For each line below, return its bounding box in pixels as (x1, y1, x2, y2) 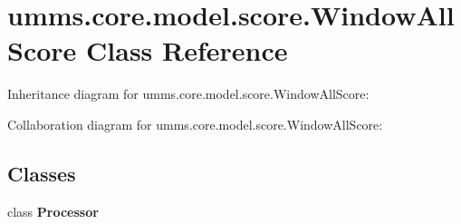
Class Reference (86, 32, 288, 69)
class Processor (7, 201, 99, 220)
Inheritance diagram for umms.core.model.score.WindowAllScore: (7, 84, 370, 103)
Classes (7, 159, 76, 187)
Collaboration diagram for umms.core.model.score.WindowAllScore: (7, 114, 383, 133)
